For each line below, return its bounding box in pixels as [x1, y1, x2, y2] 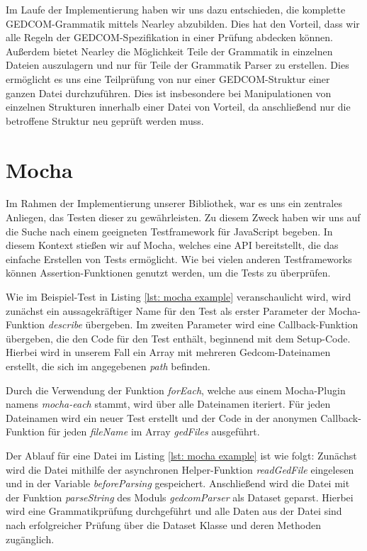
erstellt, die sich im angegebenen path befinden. [6, 359, 210, 373]
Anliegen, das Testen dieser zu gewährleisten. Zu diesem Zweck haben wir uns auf [6, 210, 361, 225]
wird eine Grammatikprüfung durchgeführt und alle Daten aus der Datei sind [6, 503, 342, 518]
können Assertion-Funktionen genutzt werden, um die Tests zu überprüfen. [6, 265, 331, 280]
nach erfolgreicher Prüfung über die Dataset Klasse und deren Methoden [6, 517, 322, 532]
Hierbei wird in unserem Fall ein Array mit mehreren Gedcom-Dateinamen [6, 345, 331, 360]
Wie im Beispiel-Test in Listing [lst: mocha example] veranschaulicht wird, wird [6, 289, 351, 304]
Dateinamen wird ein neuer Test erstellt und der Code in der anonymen [6, 410, 317, 425]
